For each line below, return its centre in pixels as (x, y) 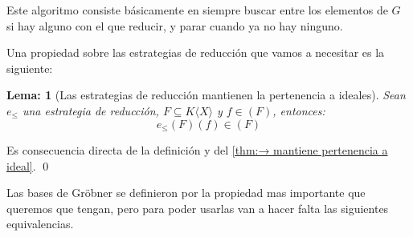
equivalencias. (40, 224)
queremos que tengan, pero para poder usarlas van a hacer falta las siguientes (198, 208)
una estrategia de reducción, (90, 110)
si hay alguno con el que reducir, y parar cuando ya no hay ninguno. (175, 25)
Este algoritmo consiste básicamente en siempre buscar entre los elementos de (197, 10)
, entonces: (299, 110)
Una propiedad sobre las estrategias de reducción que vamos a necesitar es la (196, 52)
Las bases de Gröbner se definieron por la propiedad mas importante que (186, 193)
